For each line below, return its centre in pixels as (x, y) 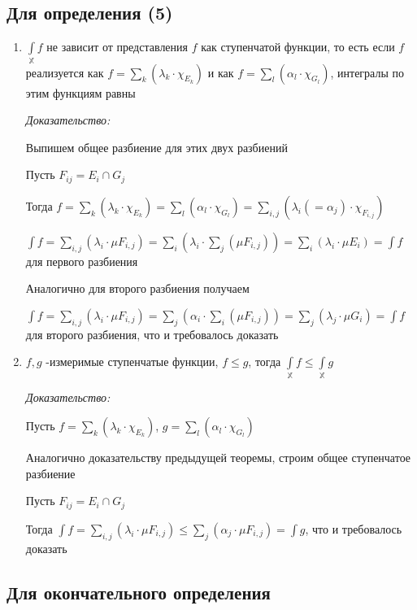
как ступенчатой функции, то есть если (298, 47)
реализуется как (65, 72)
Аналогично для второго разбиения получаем (137, 288)
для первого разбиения (82, 261)
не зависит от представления (117, 47)
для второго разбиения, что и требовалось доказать (152, 334)
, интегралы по (367, 72)
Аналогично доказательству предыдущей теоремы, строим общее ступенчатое (218, 457)
